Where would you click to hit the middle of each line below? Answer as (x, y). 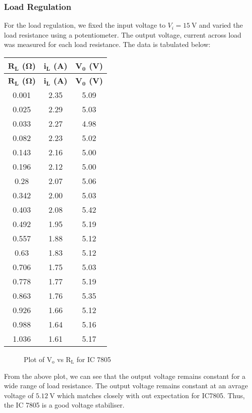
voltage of (19, 395)
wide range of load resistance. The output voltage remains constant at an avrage (126, 386)
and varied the (221, 25)
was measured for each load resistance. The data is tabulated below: (107, 44)
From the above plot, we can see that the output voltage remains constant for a (125, 376)
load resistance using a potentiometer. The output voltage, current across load (123, 34)
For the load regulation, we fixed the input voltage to (85, 25)
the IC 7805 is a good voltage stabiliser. (64, 405)
